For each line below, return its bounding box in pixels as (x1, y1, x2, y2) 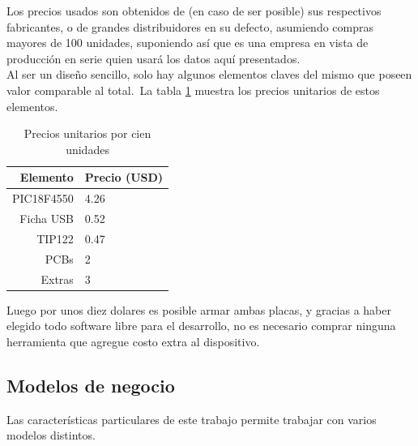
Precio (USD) (84, 169, 164, 186)
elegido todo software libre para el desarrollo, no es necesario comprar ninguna (6, 317, 396, 334)
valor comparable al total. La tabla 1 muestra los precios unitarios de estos (6, 81, 380, 98)
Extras (41, 270, 74, 287)
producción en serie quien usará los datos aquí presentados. (6, 49, 301, 66)
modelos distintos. (6, 427, 96, 444)
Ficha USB (19, 210, 74, 227)
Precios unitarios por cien (23, 125, 151, 142)
